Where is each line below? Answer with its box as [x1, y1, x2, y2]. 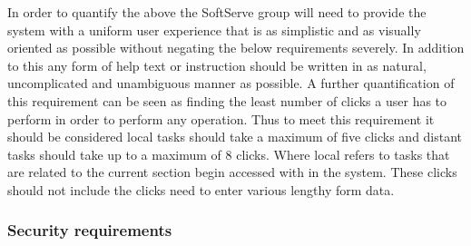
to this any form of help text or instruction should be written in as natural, [7, 55, 427, 74]
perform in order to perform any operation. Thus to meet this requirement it [7, 109, 435, 128]
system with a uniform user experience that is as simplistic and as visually [7, 20, 421, 39]
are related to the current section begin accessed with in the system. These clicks [7, 162, 457, 182]
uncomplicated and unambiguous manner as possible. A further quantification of [7, 74, 455, 93]
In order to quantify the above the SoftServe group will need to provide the [7, 3, 427, 21]
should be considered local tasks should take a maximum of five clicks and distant [7, 127, 463, 146]
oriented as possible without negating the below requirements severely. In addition [7, 38, 465, 57]
